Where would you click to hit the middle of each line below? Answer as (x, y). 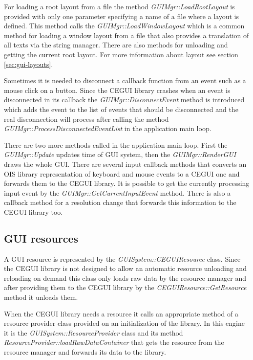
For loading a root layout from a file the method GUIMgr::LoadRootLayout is (119, 6)
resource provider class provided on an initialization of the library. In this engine (124, 323)
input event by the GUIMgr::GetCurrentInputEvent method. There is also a (117, 192)
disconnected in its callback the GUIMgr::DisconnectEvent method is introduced (124, 100)
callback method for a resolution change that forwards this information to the (120, 202)
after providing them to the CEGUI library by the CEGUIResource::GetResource (125, 287)
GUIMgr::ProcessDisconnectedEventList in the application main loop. (108, 128)
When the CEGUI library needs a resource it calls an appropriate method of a (121, 313)
